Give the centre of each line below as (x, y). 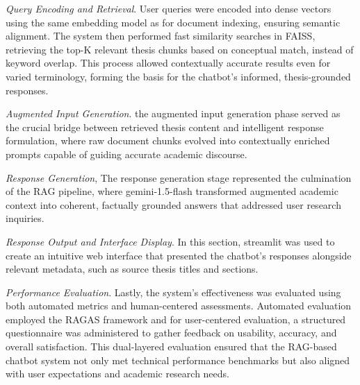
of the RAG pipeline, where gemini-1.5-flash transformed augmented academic (172, 191)
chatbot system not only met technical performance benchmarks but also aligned (178, 360)
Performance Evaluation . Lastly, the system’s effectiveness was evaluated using (173, 292)
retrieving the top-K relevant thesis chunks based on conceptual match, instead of (180, 49)
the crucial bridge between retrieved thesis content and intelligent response (165, 127)
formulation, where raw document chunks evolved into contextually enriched (168, 140)
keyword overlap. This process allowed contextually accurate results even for (168, 63)
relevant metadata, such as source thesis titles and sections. (132, 269)
